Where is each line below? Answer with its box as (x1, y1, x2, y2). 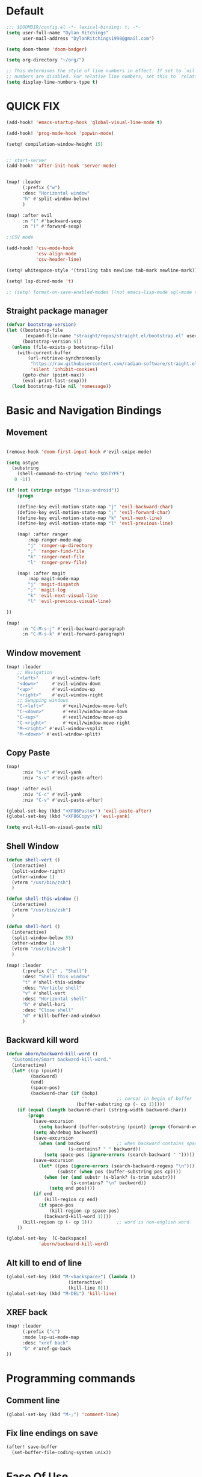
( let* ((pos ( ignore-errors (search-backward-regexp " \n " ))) (38, 1163, 195, 1169)
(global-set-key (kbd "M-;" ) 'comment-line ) (6, 1411, 120, 1417)
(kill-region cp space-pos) (49, 1208, 120, 1214)
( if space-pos (38, 1202, 74, 1208)
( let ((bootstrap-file (6, 327, 63, 334)
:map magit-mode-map (28, 576, 79, 582)
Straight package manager (6, 305, 108, 316)
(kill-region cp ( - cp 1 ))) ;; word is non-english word (22, 1219, 189, 1225)
